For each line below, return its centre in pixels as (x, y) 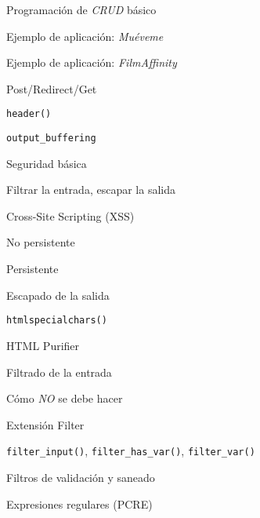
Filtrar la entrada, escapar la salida (91, 190)
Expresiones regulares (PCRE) (79, 503)
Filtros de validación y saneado (81, 477)
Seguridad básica (47, 163)
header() (29, 114)
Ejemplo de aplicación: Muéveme (85, 36)
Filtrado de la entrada (59, 372)
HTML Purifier (43, 345)
